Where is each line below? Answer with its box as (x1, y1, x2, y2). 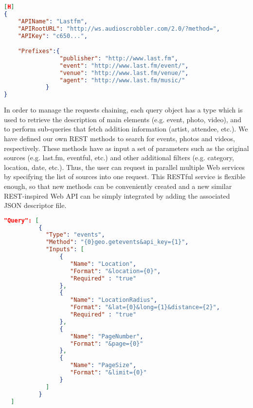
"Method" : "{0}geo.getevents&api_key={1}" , (45, 239, 189, 246)
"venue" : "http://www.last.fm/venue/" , (59, 69, 189, 76)
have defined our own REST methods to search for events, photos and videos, (4, 133, 235, 143)
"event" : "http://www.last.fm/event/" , (59, 62, 189, 69)
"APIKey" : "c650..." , (18, 32, 88, 39)
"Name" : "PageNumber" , (70, 333, 144, 340)
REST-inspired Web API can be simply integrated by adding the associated (4, 190, 230, 201)
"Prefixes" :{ (18, 48, 60, 55)
